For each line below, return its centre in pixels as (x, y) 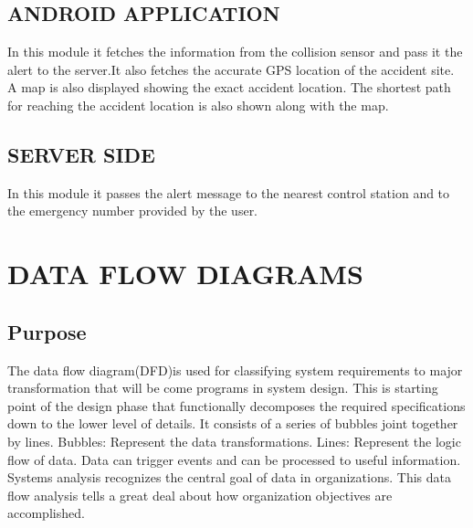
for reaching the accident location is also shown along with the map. (198, 105)
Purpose (47, 331)
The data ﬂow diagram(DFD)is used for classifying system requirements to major (235, 370)
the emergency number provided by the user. (133, 211)
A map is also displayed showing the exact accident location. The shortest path (229, 87)
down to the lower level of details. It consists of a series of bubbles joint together (233, 423)
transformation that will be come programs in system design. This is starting (223, 388)
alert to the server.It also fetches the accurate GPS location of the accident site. (231, 69)
